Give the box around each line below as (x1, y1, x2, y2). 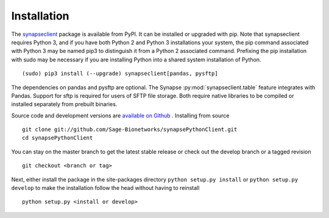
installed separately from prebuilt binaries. (11, 100, 118, 108)
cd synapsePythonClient (22, 135, 93, 141)
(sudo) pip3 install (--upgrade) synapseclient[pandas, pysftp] (22, 70, 219, 77)
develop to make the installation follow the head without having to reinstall (11, 185, 200, 192)
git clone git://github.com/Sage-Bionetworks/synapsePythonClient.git (22, 126, 238, 133)
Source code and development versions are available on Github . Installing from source (11, 111, 230, 119)
